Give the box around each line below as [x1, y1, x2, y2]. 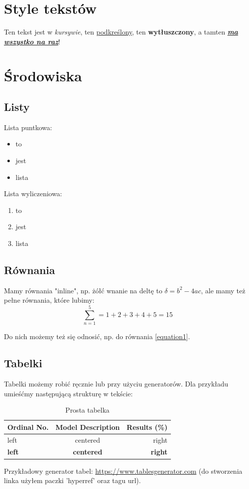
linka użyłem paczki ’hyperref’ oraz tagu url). [4, 475, 141, 486]
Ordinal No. [7, 421, 49, 432]
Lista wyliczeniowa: [4, 188, 62, 199]
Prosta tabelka [65, 405, 110, 415]
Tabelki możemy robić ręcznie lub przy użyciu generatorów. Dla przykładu [4, 378, 228, 388]
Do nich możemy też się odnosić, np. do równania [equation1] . [4, 331, 190, 342]
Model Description [55, 421, 120, 432]
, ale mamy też [201, 285, 246, 295]
